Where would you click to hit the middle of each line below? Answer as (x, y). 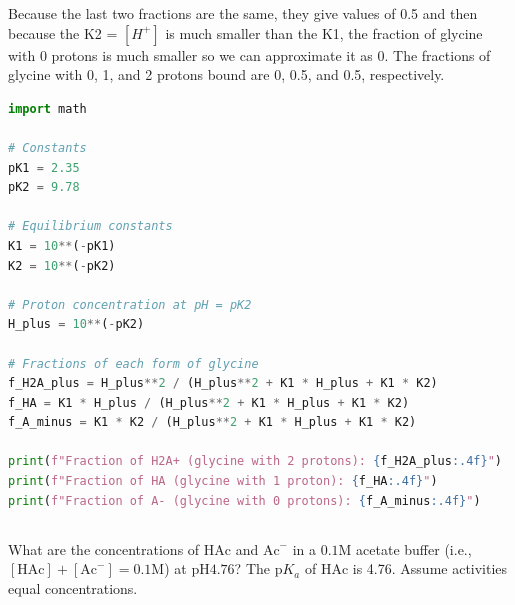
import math (47, 108)
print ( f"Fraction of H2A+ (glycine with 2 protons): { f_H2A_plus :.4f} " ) (255, 461)
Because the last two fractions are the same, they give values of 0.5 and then (243, 13)
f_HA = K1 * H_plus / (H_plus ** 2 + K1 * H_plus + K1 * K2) (209, 402)
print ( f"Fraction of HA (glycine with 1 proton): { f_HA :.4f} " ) (223, 481)
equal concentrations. (73, 587)
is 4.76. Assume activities (430, 568)
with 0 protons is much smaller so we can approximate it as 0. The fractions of (249, 54)
